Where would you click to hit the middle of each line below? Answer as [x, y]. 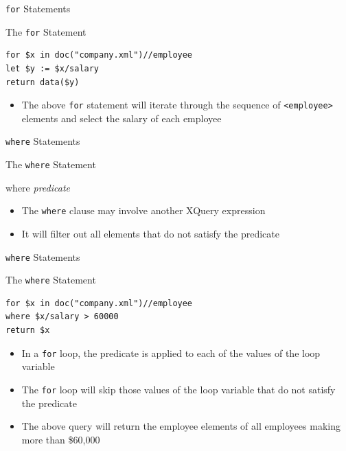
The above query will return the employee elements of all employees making [181, 426]
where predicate [38, 187]
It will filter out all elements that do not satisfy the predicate [150, 233]
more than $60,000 [61, 439]
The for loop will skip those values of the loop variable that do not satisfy [178, 389]
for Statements [38, 8]
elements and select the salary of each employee [122, 118]
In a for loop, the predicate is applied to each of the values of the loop [171, 352]
